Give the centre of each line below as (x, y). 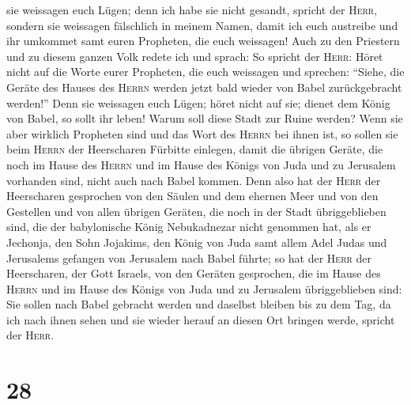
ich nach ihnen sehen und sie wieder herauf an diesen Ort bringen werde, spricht (201, 319)
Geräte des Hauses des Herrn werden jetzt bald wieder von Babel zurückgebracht (204, 87)
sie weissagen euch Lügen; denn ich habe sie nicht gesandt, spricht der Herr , (192, 9)
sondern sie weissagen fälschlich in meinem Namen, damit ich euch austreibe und (202, 25)
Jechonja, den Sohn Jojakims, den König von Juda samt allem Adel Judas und (197, 242)
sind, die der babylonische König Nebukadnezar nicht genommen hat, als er (189, 227)
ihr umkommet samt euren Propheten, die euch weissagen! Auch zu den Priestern (203, 41)
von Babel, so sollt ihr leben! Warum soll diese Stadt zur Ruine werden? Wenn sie (205, 118)
